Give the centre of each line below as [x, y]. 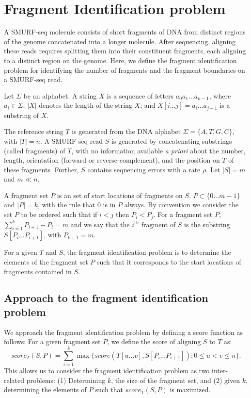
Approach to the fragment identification [106, 297]
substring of [22, 115]
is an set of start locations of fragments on [120, 195]
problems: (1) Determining [66, 380]
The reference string [34, 131]
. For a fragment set [183, 214]
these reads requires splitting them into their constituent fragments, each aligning [125, 51]
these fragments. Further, [41, 169]
